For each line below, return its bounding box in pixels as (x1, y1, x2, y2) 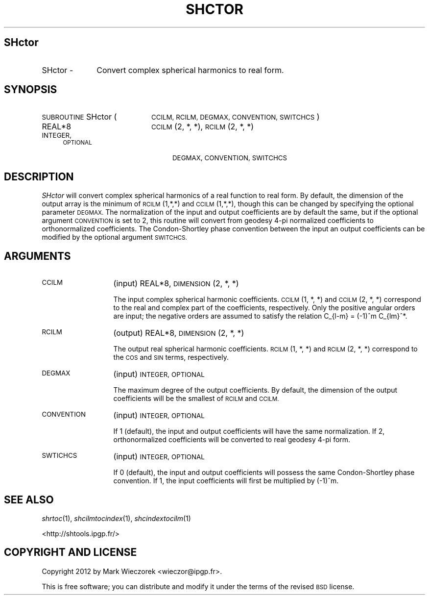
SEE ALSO (4, 493, 54, 506)
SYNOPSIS (4, 83, 57, 96)
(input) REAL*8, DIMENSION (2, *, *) (113, 278, 239, 289)
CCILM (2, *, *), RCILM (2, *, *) (151, 122, 254, 132)
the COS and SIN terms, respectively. (113, 353, 229, 362)
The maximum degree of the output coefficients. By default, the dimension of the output (113, 386, 398, 395)
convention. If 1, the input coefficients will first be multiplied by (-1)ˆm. (113, 476, 339, 485)
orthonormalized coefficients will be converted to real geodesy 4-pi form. (113, 435, 351, 444)
